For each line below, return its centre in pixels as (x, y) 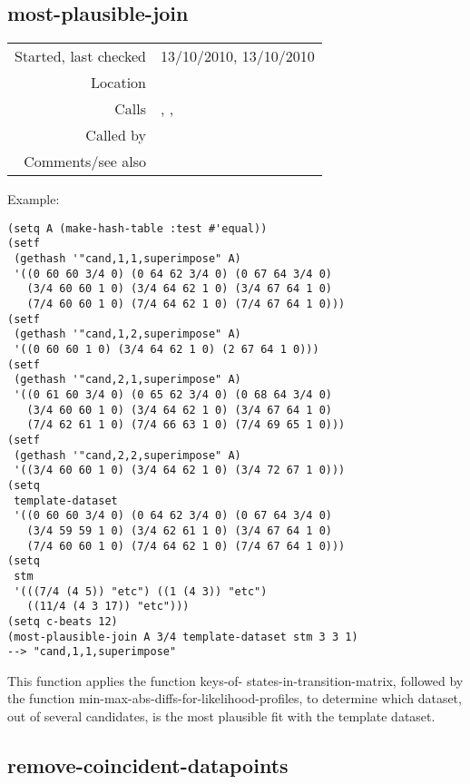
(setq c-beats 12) (63, 621)
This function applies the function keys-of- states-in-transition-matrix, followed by (235, 680)
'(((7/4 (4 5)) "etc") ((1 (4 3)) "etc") (141, 591)
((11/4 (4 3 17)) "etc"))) (108, 607)
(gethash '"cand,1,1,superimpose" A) (127, 259)
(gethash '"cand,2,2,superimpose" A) (127, 455)
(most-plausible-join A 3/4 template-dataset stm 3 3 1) (183, 637)
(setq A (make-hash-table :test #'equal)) (137, 228)
